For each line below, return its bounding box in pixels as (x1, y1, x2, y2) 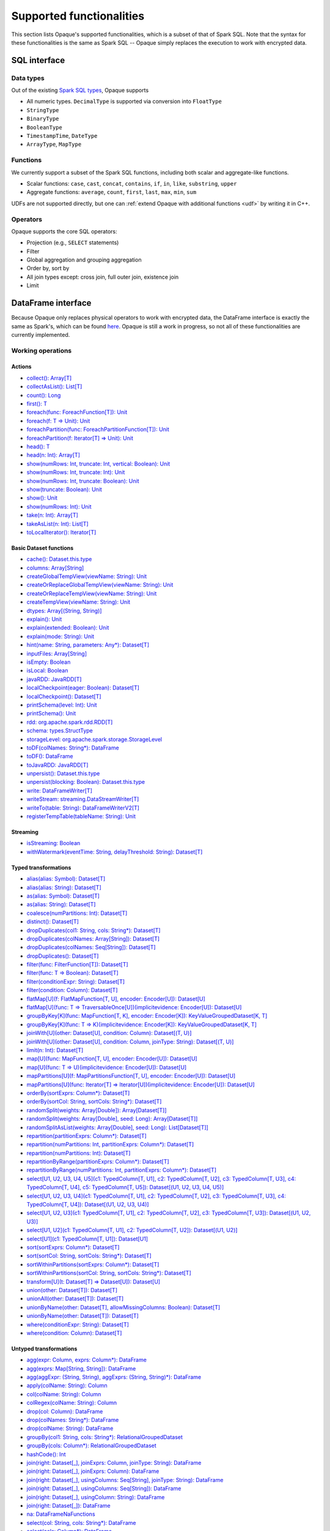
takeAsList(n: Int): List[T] (26, 520, 89, 527)
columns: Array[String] (26, 564, 84, 571)
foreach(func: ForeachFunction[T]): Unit (26, 408, 128, 416)
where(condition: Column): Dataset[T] (26, 1329, 122, 1336)
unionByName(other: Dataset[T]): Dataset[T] (26, 1312, 139, 1320)
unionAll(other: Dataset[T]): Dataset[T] (26, 1295, 124, 1303)
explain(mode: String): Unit (26, 633, 95, 640)
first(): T (26, 400, 48, 407)
